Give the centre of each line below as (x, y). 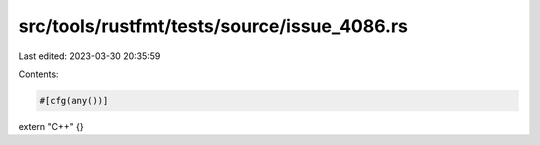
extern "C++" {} (51, 126)
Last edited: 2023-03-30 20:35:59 (89, 56)
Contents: (38, 74)
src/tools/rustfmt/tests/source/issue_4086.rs (213, 26)
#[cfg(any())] (74, 100)
